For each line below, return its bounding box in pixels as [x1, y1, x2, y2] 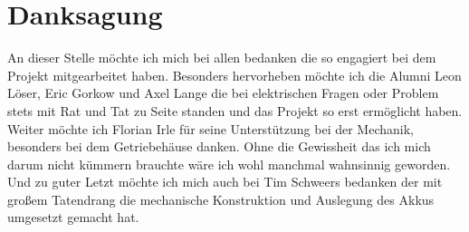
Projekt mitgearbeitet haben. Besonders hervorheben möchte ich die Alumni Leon [7, 65, 462, 84]
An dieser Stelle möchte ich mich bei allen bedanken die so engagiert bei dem [7, 48, 436, 67]
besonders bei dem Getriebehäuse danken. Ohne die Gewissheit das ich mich [7, 137, 431, 156]
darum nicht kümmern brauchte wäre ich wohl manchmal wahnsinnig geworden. [7, 154, 451, 173]
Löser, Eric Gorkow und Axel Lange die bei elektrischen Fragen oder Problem [7, 83, 439, 102]
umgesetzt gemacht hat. [7, 208, 139, 227]
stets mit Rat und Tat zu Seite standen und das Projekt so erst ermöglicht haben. [7, 101, 463, 120]
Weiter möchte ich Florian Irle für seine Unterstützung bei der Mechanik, [7, 119, 414, 138]
